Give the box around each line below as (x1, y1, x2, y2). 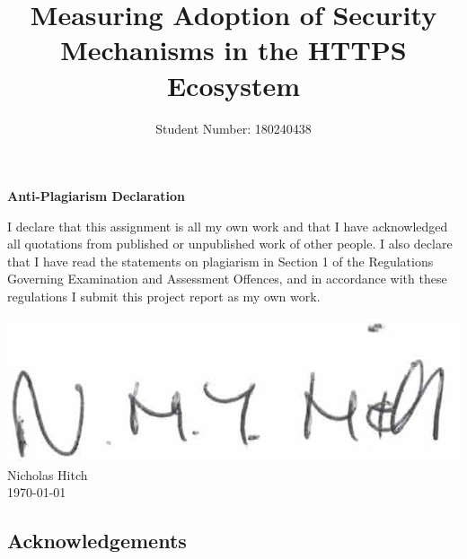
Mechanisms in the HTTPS (60, 31, 407, 68)
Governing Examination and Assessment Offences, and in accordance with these (7, 269, 447, 288)
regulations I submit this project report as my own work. (7, 287, 321, 306)
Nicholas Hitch (7, 465, 88, 484)
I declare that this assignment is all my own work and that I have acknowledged (7, 216, 448, 235)
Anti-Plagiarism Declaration (7, 187, 185, 205)
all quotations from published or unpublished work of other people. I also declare (7, 234, 453, 253)
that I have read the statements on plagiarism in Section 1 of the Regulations (7, 251, 434, 270)
